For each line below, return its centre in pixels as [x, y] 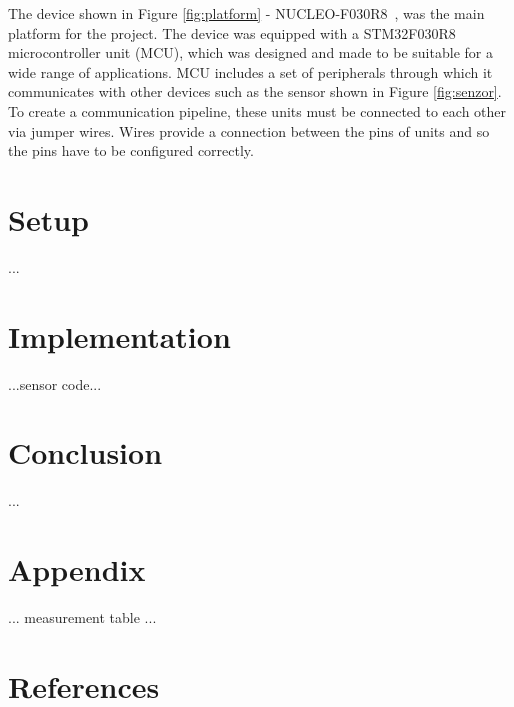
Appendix [77, 569]
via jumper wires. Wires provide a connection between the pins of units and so [249, 130]
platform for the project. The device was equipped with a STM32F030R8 [232, 32]
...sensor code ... [55, 383]
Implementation [119, 335]
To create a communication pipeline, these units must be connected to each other [257, 110]
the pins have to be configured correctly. [131, 150]
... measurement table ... [82, 617]
